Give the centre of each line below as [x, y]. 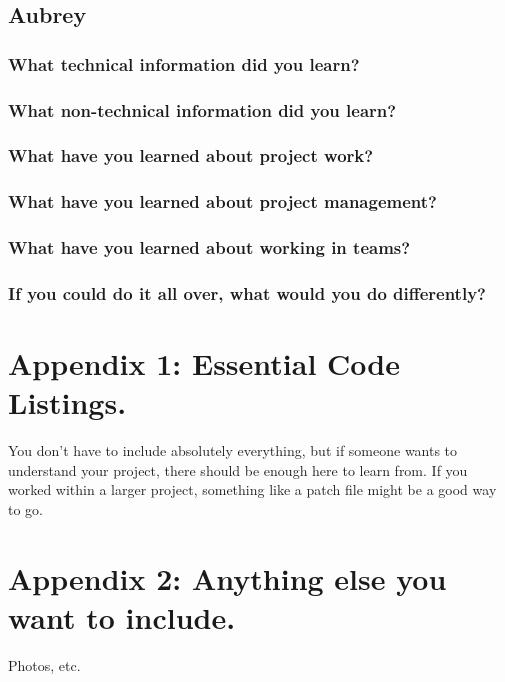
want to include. [122, 616]
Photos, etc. [44, 664]
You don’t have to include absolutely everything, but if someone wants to [233, 450]
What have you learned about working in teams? [209, 247]
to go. [25, 508]
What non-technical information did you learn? [202, 109]
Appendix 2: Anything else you [227, 577]
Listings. [67, 402]
